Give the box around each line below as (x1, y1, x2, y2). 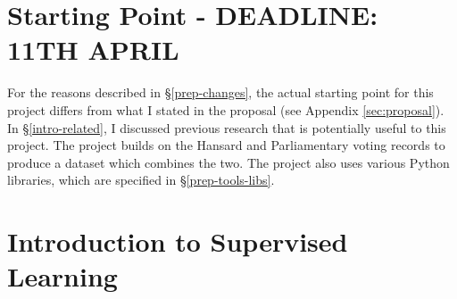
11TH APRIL (7, 31, 179, 68)
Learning (7, 258, 118, 295)
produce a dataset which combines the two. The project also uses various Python (7, 153, 450, 171)
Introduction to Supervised (7, 223, 348, 260)
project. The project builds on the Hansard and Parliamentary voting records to (7, 136, 445, 154)
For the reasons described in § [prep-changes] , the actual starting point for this (7, 83, 434, 102)
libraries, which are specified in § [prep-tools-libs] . (7, 170, 275, 189)
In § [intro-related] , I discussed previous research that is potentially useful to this (7, 118, 446, 137)
